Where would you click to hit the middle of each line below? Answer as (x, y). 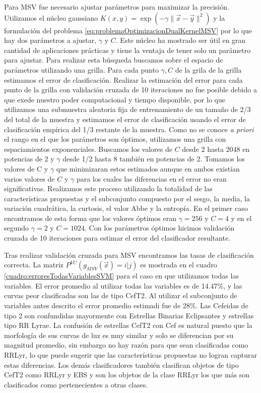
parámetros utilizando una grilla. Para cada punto (81, 69)
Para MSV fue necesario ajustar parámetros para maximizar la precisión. (117, 7)
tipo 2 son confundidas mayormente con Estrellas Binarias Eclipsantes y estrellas (129, 315)
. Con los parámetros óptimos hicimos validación (160, 228)
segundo (17, 228)
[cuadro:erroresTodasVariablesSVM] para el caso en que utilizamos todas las (121, 276)
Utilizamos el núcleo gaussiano (51, 17)
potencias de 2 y (29, 159)
